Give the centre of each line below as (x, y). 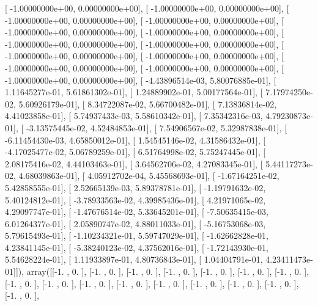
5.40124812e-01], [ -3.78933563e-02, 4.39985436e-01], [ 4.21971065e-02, (135, 199)
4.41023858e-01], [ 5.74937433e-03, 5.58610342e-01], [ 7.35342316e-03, (134, 116)
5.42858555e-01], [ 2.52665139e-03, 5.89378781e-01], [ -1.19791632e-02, (135, 187)
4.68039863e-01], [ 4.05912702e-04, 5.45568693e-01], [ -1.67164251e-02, (149, 176)
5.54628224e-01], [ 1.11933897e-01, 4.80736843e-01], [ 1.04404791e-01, (134, 259)
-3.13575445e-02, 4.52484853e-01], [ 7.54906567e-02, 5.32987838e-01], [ (157, 127)
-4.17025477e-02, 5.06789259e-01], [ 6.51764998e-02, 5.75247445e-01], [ (135, 152)
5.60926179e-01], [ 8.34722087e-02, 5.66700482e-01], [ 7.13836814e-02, (148, 104)
